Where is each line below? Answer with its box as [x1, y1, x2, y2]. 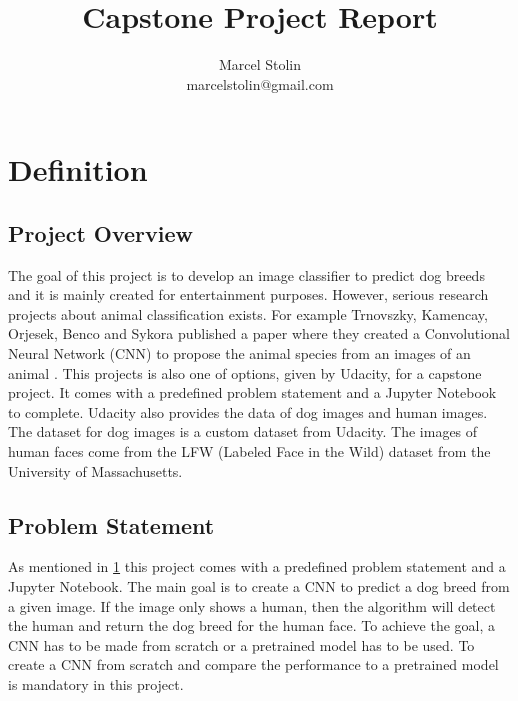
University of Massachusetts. [8, 460, 183, 481]
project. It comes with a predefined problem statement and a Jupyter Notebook [8, 382, 497, 403]
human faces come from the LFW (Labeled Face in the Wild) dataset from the [8, 441, 491, 462]
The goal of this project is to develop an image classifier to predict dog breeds [8, 264, 485, 285]
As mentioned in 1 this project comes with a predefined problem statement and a [8, 556, 506, 577]
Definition [8, 149, 148, 190]
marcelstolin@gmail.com [186, 73, 334, 94]
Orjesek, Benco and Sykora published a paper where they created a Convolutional [8, 323, 510, 344]
